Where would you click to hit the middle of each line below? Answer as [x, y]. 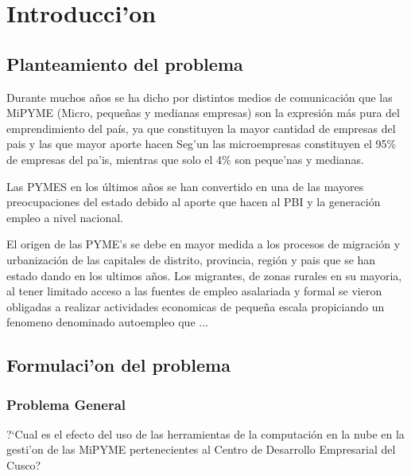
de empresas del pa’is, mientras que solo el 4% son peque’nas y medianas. [185, 159]
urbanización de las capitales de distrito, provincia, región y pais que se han [191, 259]
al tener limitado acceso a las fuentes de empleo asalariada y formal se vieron [194, 291]
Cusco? [24, 465]
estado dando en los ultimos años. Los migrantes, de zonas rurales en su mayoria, [204, 275]
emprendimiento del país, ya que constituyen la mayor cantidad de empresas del [201, 128]
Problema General [66, 404]
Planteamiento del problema [125, 63]
